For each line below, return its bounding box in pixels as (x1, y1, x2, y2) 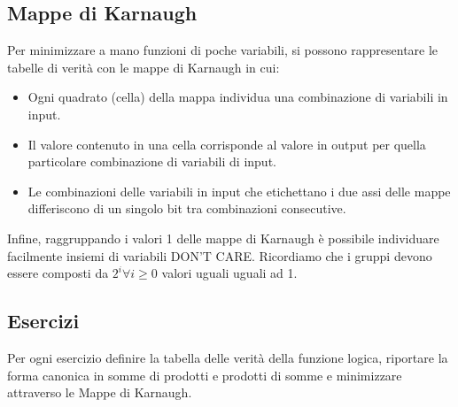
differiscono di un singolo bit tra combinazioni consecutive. (27, 199, 346, 218)
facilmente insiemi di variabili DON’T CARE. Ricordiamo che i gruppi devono (7, 246, 432, 265)
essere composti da (7, 264, 109, 282)
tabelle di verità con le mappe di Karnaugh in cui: (7, 58, 280, 76)
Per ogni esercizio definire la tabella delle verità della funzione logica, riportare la (7, 348, 448, 366)
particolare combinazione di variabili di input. (27, 152, 276, 171)
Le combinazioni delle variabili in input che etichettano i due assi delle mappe (27, 181, 451, 200)
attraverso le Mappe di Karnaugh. (7, 383, 192, 402)
